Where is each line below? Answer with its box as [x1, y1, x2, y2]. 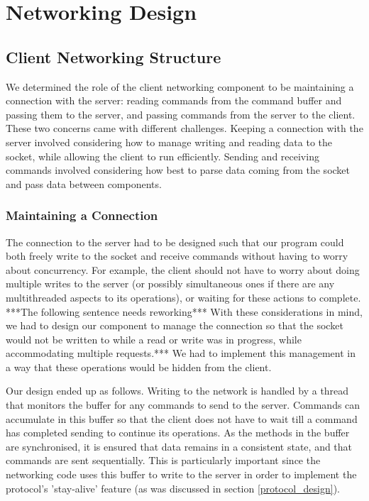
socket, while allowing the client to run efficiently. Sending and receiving [6, 148, 319, 163]
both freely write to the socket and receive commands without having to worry [6, 248, 348, 263]
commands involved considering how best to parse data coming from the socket [6, 163, 351, 177]
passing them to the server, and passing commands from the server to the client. [6, 106, 356, 121]
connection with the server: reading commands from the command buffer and [6, 93, 342, 108]
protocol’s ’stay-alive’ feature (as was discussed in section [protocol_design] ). [6, 480, 340, 495]
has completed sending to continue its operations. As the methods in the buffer [6, 425, 350, 440]
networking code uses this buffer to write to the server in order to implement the [6, 467, 357, 482]
